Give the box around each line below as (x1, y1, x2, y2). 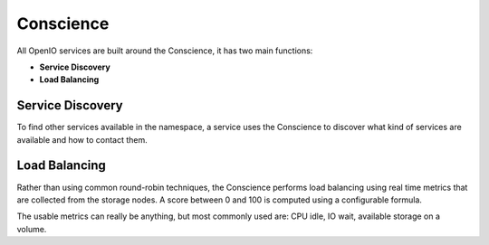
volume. (16, 223, 47, 234)
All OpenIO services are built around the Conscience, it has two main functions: (16, 45, 313, 56)
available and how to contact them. (16, 134, 149, 145)
